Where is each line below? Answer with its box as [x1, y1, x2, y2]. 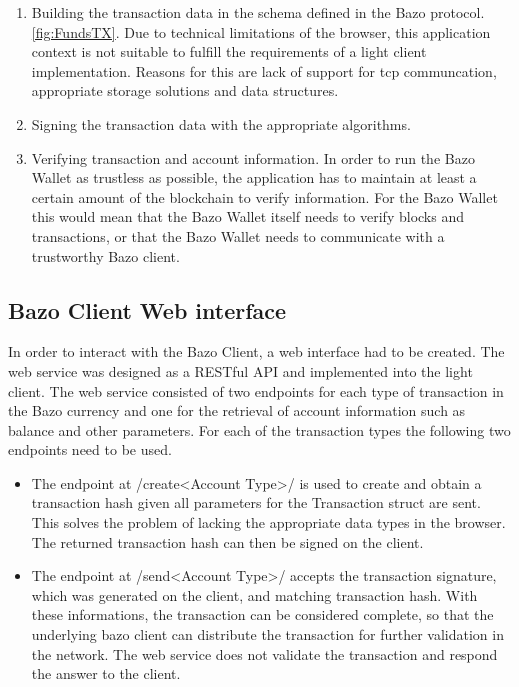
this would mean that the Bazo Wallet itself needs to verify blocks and [31, 206, 464, 227]
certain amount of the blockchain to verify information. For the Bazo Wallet [31, 186, 498, 207]
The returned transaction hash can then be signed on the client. [31, 531, 424, 552]
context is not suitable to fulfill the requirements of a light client [31, 41, 427, 62]
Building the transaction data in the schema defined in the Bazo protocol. [31, 2, 485, 22]
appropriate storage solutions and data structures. [31, 80, 339, 101]
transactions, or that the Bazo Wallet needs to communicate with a [31, 225, 445, 246]
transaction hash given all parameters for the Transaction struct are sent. [31, 492, 481, 513]
